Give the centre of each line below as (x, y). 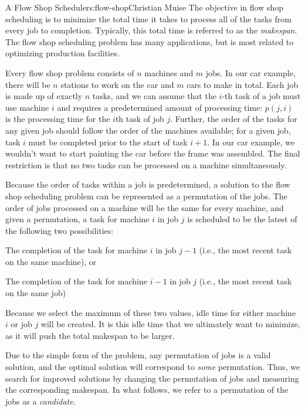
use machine (27, 107)
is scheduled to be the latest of (242, 219)
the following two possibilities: (60, 230)
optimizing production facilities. (62, 53)
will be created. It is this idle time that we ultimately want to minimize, (170, 324)
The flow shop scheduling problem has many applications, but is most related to (150, 41)
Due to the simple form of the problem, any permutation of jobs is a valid (138, 355)
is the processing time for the (58, 119)
